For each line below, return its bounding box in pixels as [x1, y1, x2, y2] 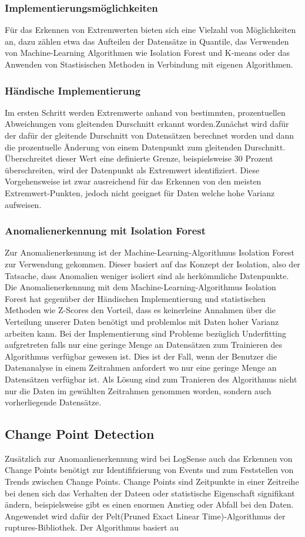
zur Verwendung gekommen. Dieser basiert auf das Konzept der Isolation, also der [5, 257, 300, 270]
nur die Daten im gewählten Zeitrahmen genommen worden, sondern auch [5, 384, 272, 397]
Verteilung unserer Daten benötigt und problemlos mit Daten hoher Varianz [5, 315, 279, 327]
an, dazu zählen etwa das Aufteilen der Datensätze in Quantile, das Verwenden [5, 35, 289, 47]
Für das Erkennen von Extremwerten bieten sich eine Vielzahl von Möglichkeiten [5, 24, 296, 36]
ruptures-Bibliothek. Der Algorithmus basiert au [5, 521, 179, 533]
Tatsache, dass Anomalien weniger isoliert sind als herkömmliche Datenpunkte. [5, 269, 289, 281]
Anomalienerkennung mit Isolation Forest [5, 223, 206, 238]
